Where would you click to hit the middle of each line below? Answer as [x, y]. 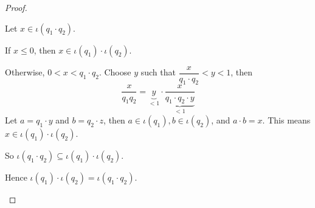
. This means [286, 120]
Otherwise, [25, 72]
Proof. [16, 7]
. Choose [115, 72]
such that [158, 72]
